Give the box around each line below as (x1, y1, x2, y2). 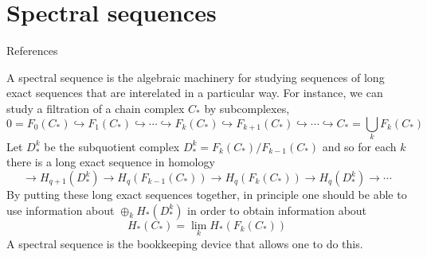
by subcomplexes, (204, 99, 290, 116)
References (6, 42, 58, 59)
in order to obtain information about (187, 201, 367, 218)
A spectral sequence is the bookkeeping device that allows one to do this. (6, 235, 363, 251)
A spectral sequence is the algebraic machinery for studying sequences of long (6, 68, 385, 85)
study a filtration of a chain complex (6, 99, 185, 116)
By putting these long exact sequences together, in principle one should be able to (6, 186, 407, 203)
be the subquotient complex (44, 138, 180, 154)
